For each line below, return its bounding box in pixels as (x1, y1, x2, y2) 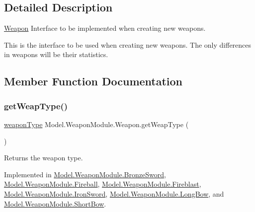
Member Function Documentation (4, 73, 183, 89)
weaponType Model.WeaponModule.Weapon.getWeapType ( (4, 119, 189, 129)
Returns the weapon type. (4, 152, 83, 163)
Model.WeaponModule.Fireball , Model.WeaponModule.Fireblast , (4, 179, 201, 189)
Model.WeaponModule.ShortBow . (4, 198, 106, 209)
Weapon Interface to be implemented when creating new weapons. (4, 23, 206, 33)
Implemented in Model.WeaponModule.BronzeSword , (4, 169, 166, 179)
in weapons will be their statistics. (4, 49, 108, 60)
